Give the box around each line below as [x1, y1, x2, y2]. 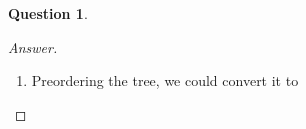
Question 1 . [8, 3, 88, 23]
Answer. [8, 36, 58, 57]
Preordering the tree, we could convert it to [31, 70, 299, 91]
